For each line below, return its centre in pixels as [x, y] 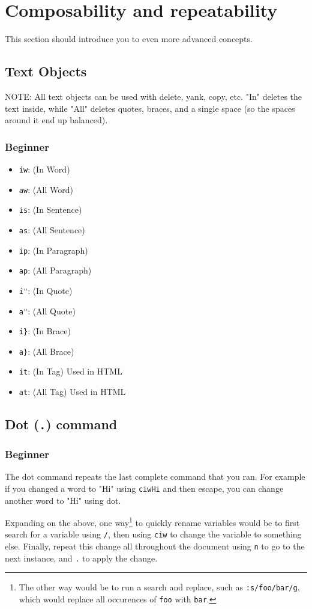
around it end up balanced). [56, 120]
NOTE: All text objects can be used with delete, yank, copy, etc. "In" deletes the [154, 96]
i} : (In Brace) [45, 331]
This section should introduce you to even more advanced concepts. [129, 39]
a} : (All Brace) [46, 351]
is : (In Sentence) [50, 210]
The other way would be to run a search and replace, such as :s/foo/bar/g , [159, 587]
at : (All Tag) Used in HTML [72, 392]
